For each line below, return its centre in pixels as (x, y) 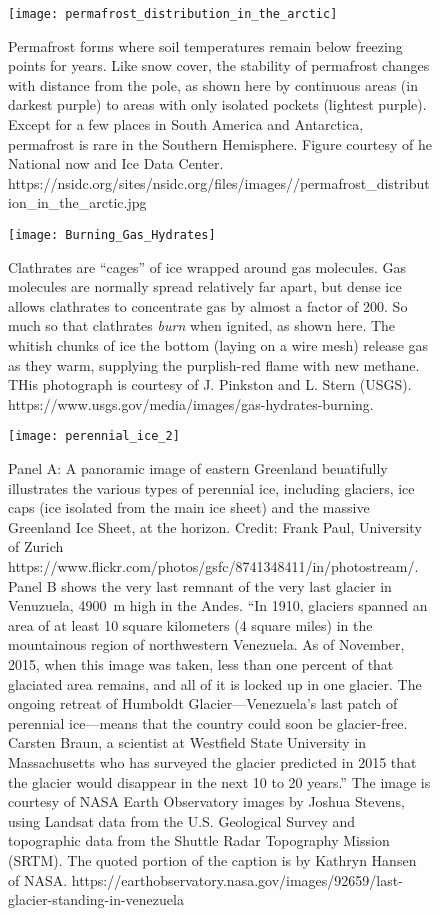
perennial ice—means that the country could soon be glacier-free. (208, 722)
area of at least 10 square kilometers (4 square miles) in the (190, 624)
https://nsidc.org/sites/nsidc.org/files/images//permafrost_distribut (219, 182)
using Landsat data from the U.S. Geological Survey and (182, 820)
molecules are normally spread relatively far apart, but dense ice (205, 286)
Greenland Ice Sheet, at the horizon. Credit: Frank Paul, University (215, 526)
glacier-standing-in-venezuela (96, 899)
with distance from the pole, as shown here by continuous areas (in (213, 84)
